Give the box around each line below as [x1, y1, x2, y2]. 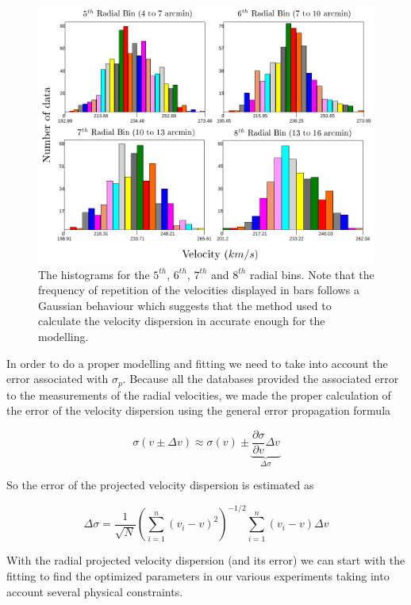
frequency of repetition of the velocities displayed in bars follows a [38, 281, 359, 298]
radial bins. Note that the [249, 266, 375, 282]
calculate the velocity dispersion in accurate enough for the [38, 312, 325, 329]
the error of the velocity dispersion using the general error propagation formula [6, 402, 391, 419]
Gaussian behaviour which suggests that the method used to [38, 297, 332, 313]
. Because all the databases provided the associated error [122, 370, 399, 387]
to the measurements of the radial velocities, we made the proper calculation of [6, 386, 391, 403]
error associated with [6, 370, 109, 387]
